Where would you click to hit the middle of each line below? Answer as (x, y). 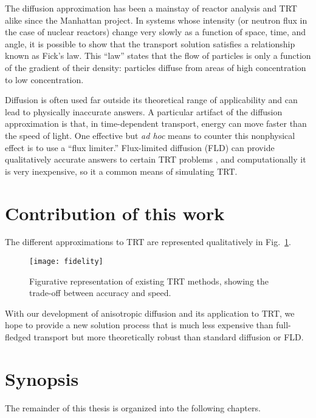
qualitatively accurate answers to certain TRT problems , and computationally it (156, 159)
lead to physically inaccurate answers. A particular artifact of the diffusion (144, 111)
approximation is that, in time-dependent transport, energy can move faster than (156, 123)
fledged (18, 337)
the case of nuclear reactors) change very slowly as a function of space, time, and (156, 32)
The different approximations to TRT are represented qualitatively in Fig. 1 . (148, 242)
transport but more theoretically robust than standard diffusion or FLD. (169, 337)
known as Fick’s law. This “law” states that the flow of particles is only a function (158, 56)
